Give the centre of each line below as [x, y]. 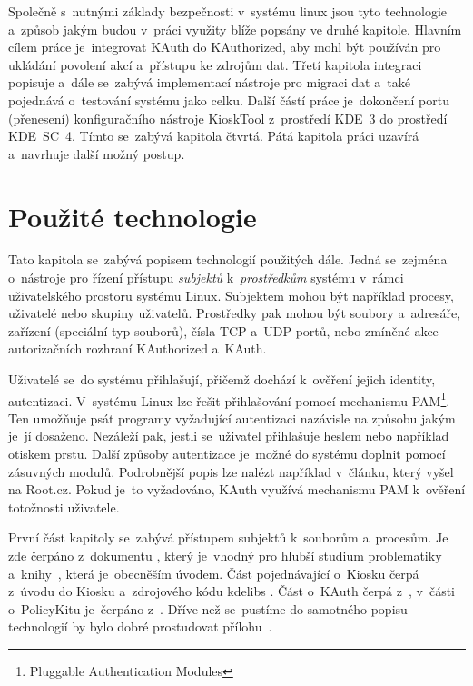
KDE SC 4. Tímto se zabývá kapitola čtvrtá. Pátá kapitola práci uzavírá [214, 136]
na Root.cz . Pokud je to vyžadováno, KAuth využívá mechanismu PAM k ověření [237, 489]
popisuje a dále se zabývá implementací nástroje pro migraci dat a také [209, 82]
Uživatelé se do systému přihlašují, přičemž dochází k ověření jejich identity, [222, 379]
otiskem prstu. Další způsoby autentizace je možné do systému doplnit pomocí [227, 454]
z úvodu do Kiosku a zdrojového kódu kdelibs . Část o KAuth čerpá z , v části [232, 591]
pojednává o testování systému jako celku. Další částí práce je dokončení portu [229, 99]
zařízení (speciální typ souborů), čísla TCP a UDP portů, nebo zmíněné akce [223, 330]
